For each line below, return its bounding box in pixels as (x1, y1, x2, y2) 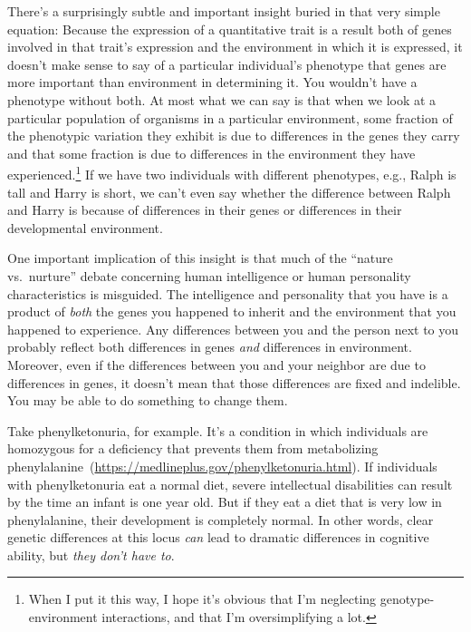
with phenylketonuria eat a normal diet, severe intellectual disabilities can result (7, 474, 453, 493)
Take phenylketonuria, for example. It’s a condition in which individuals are (7, 421, 428, 440)
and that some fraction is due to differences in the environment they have (7, 143, 416, 162)
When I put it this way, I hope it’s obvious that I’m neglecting (28, 589, 377, 608)
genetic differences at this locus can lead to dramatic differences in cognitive (7, 528, 429, 547)
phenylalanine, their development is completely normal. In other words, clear (7, 510, 434, 529)
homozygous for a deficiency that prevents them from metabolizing (7, 439, 379, 458)
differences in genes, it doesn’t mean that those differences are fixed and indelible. (7, 373, 461, 392)
